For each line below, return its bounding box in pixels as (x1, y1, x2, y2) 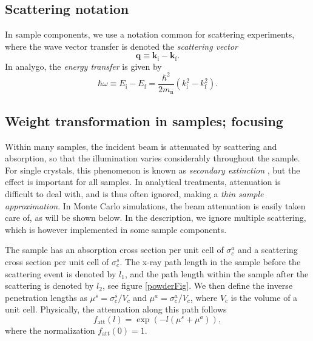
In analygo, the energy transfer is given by (5, 59, 162, 72)
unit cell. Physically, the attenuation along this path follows (5, 303, 227, 316)
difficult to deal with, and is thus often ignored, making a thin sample (5, 187, 264, 200)
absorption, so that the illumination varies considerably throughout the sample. (5, 152, 300, 164)
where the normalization (5, 323, 95, 336)
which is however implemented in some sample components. (5, 223, 227, 235)
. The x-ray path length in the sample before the (119, 255, 301, 268)
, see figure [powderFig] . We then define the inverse (102, 279, 293, 292)
